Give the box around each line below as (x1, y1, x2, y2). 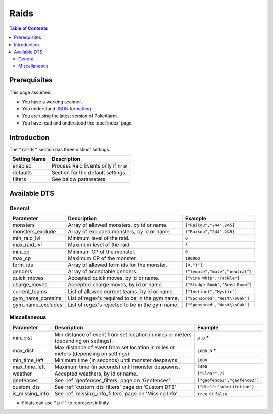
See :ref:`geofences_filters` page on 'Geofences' (54, 377, 170, 384)
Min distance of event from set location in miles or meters (54, 330, 192, 338)
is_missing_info (12, 390, 49, 397)
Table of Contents (9, 25, 48, 31)
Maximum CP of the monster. (68, 255, 138, 262)
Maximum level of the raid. (68, 241, 131, 249)
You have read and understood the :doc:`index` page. (22, 119, 133, 126)
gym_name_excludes (12, 301, 63, 308)
